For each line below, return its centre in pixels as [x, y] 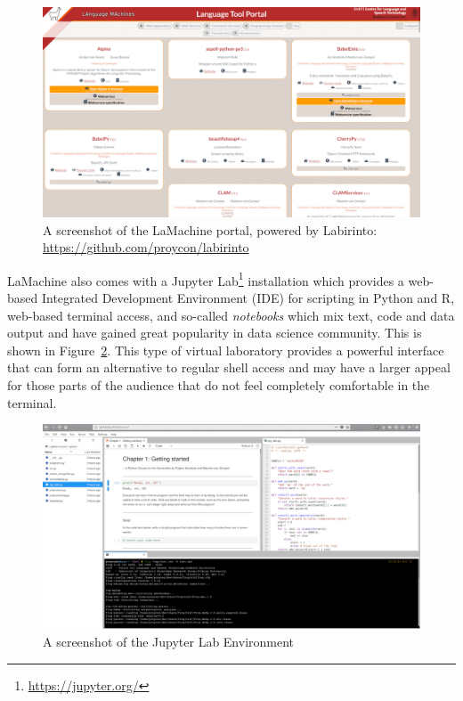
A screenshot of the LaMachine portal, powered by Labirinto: [210, 229]
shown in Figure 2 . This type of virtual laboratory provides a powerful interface [226, 350]
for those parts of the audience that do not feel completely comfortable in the [219, 385]
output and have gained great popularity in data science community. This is [215, 333]
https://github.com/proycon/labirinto [146, 247]
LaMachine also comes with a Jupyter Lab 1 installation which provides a [206, 279]
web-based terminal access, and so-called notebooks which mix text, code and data [231, 315]
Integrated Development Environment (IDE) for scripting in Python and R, [248, 298]
